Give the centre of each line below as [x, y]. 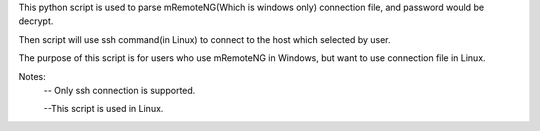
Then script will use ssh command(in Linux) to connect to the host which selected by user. [204, 39]
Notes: [32, 76]
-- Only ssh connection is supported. [119, 90]
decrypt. [36, 21]
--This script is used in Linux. [103, 109]
